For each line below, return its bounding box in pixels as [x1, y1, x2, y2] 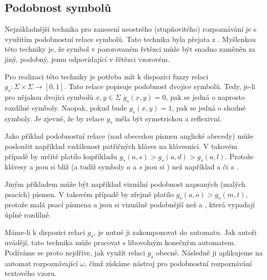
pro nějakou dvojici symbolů [5, 91, 93, 102]
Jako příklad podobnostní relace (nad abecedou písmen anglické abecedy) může [5, 131, 254, 141]
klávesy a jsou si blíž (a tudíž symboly [5, 161, 125, 172]
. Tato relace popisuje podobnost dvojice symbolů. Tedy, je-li [64, 81, 256, 92]
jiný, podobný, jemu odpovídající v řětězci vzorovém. [5, 53, 170, 64]
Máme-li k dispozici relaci [5, 226, 85, 237]
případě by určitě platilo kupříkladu [5, 150, 117, 161]
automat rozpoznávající [5, 257, 78, 268]
